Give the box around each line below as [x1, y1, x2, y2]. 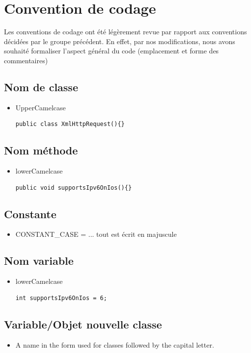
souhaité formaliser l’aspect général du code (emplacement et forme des [4, 46, 219, 56]
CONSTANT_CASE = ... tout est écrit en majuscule [15, 229, 177, 239]
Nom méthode [4, 143, 78, 158]
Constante [4, 206, 56, 221]
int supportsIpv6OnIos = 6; [15, 294, 107, 302]
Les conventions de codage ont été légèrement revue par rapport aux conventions [4, 26, 247, 37]
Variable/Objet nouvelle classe [4, 316, 162, 331]
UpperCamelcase [15, 102, 66, 112]
